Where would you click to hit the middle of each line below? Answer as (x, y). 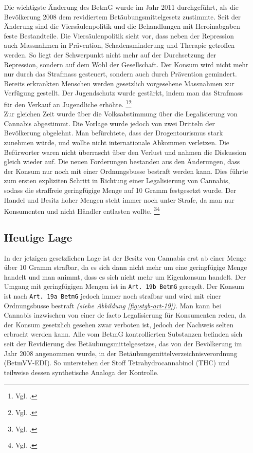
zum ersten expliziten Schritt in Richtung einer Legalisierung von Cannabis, (117, 180)
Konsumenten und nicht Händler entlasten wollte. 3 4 (82, 210)
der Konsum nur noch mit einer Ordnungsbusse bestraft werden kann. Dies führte (126, 171)
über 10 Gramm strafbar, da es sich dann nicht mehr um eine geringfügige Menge (126, 267)
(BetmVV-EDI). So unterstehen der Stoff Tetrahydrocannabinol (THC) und (117, 363)
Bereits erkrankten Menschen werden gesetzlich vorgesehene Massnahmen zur (119, 83)
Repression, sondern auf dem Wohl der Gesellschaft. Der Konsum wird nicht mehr (126, 64)
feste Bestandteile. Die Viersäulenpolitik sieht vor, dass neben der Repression (119, 35)
